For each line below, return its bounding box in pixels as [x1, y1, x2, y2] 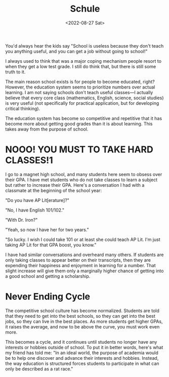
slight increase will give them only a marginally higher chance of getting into [5, 268, 164, 274]
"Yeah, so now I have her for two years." [5, 226, 90, 233]
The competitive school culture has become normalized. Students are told [5, 307, 159, 314]
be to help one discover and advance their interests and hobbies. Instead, [5, 355, 159, 361]
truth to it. [5, 69, 26, 75]
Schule [70, 3, 100, 15]
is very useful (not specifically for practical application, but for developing [5, 100, 159, 106]
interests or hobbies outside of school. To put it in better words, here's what [5, 344, 163, 350]
